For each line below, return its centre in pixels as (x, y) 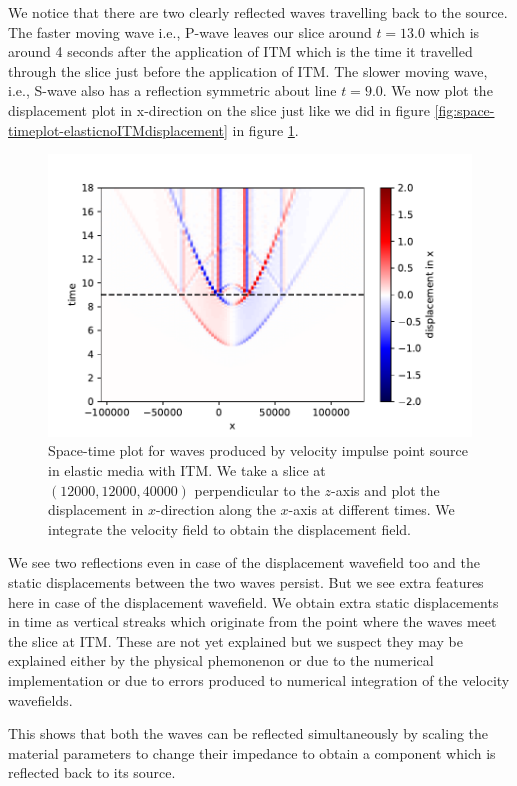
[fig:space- (464, 109)
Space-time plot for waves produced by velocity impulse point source (258, 450)
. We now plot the (437, 90)
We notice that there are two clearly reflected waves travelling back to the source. (258, 12)
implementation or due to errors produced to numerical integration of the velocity (259, 679)
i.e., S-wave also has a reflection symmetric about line (172, 90)
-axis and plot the (385, 489)
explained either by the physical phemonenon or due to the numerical (221, 660)
